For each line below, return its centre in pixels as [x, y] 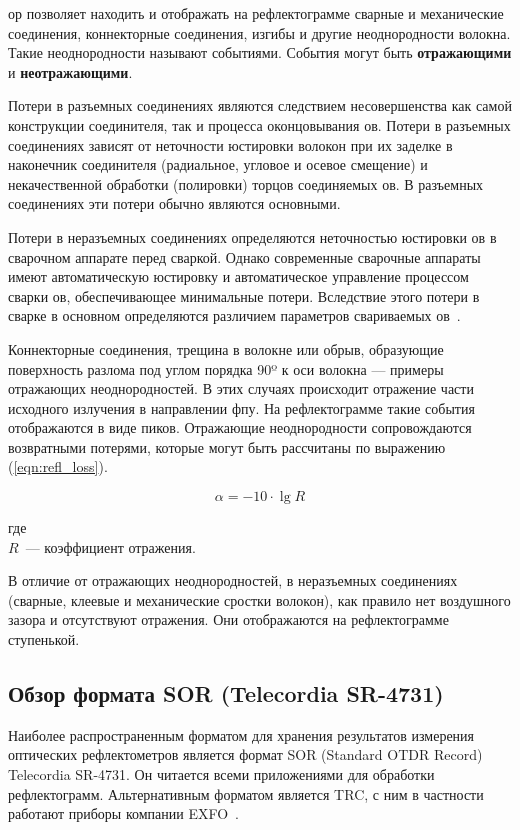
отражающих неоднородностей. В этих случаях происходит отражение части [241, 388]
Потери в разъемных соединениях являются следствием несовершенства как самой [260, 105]
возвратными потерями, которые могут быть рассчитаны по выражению [227, 446]
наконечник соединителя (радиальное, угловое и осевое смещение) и [218, 164]
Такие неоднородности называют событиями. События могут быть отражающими [260, 52]
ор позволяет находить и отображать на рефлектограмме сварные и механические [256, 13]
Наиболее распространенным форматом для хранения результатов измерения [241, 734]
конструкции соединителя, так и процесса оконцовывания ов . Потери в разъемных [259, 124]
